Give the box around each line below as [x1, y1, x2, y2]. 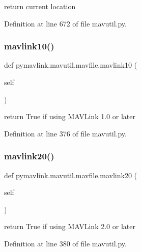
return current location [4, 1, 76, 11]
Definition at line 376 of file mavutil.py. [4, 128, 127, 138]
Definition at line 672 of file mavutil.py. [4, 18, 127, 29]
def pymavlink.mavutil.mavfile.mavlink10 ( [4, 60, 137, 70]
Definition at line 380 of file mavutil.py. [4, 238, 127, 248]
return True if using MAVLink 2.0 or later [4, 221, 135, 232]
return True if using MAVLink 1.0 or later [4, 111, 135, 122]
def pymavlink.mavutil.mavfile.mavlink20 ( [4, 170, 137, 180]
